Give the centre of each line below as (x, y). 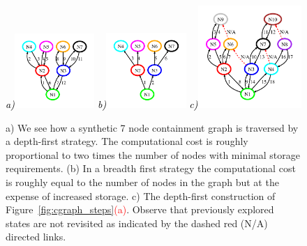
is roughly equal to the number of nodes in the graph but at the (142, 182)
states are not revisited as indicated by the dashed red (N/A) (137, 223)
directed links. (36, 237)
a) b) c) (102, 103)
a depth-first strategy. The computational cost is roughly (127, 141)
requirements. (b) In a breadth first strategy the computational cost (151, 168)
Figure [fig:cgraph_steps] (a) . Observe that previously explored (140, 209)
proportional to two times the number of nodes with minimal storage (153, 154)
